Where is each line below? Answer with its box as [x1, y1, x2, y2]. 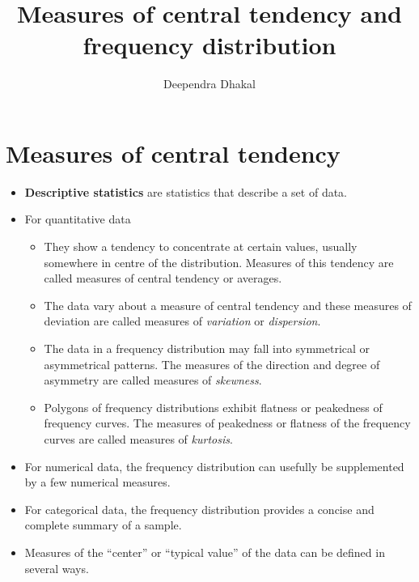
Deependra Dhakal [163, 75, 256, 92]
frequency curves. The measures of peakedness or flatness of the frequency [44, 414, 411, 431]
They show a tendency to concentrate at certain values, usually [44, 238, 358, 255]
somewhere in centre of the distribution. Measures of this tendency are [44, 253, 394, 270]
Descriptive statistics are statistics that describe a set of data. [24, 183, 348, 200]
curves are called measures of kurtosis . [44, 430, 233, 447]
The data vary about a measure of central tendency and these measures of [44, 296, 412, 313]
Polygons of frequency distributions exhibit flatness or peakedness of [44, 398, 383, 415]
